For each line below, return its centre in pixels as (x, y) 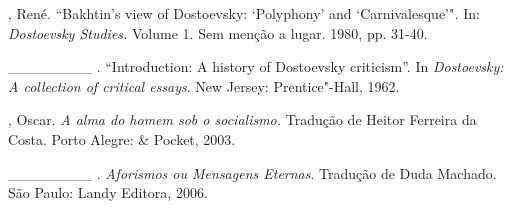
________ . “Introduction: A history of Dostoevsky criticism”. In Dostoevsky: (256, 66)
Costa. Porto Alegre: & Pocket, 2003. (122, 138)
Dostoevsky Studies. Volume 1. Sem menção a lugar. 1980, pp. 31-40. (218, 32)
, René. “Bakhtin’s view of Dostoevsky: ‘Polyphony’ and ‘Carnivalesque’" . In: (244, 13)
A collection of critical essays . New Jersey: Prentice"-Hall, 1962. (204, 85)
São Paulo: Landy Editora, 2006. (108, 192)
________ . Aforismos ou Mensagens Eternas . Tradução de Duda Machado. (252, 172)
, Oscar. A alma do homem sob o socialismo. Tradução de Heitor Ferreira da (242, 119)
